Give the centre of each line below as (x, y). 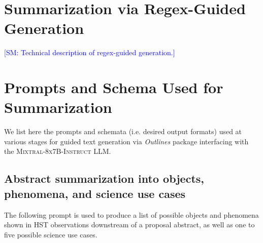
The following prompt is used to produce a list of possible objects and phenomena (131, 214)
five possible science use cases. (51, 234)
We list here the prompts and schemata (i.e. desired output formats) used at (123, 131)
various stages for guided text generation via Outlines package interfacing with (126, 141)
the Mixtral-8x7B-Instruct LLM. (58, 151)
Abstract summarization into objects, (104, 178)
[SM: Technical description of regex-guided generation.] (90, 52)
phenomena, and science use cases (95, 193)
